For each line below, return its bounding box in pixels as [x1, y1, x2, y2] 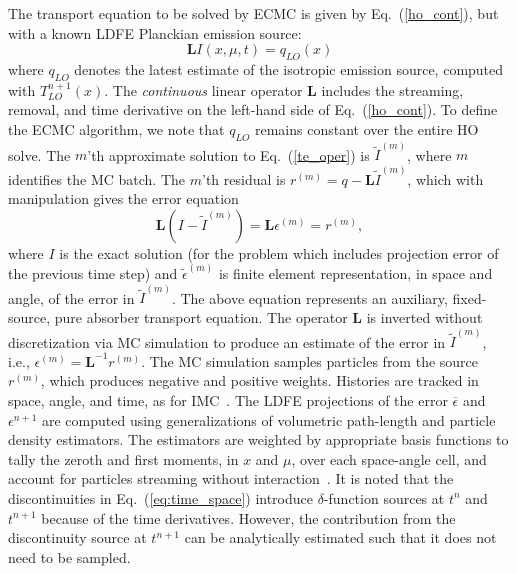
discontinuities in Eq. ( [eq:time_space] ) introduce [8, 487, 313, 508]
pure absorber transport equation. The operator [54, 306, 348, 327]
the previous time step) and [8, 263, 178, 284]
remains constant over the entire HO [254, 118, 479, 139]
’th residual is [201, 168, 286, 189]
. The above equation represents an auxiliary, [171, 287, 448, 308]
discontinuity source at [8, 527, 147, 548]
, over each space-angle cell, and [291, 448, 487, 469]
